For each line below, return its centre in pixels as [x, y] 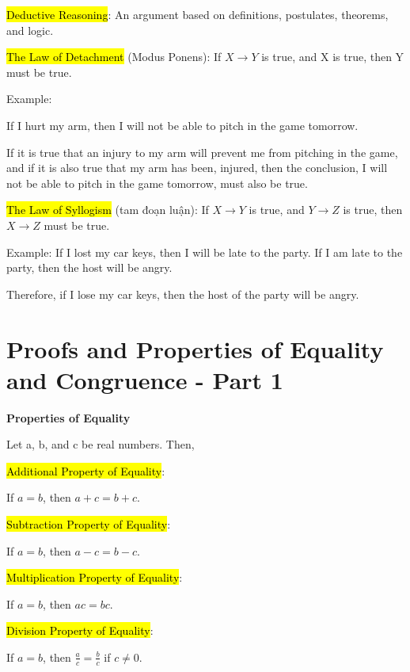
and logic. [30, 30]
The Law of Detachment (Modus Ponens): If [114, 57]
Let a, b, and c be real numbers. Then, [101, 444]
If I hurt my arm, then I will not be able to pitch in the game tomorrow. [182, 125]
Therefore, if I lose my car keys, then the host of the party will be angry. [183, 294]
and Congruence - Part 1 [145, 379]
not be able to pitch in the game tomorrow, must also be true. [157, 183]
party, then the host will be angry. [89, 267]
